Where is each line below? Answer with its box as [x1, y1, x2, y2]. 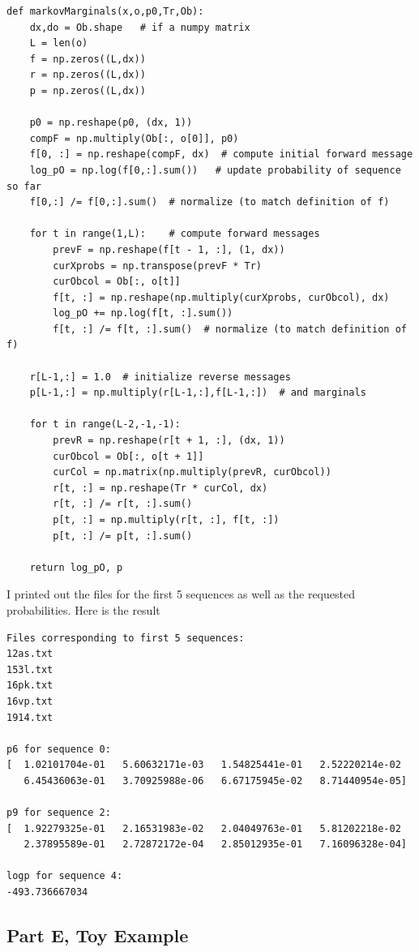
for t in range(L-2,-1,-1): [29, 418, 181, 431]
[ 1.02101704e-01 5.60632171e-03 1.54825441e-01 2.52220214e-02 [6, 759, 401, 771]
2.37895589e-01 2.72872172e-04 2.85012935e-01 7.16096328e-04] [24, 838, 407, 851]
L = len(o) [29, 37, 88, 49]
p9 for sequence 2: [6, 807, 111, 819]
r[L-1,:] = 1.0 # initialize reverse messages [29, 371, 291, 383]
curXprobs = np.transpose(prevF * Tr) [53, 259, 262, 272]
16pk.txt [6, 680, 53, 692]
